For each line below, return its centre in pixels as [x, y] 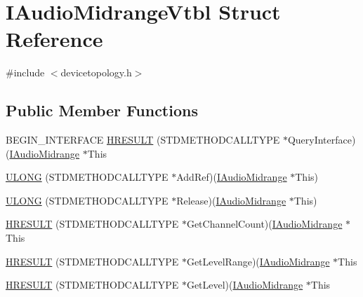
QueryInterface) [322, 140]
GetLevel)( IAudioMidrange [245, 285]
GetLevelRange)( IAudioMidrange [258, 261]
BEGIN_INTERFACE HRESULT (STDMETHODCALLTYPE [143, 140]
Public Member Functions [102, 110]
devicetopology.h [96, 72]
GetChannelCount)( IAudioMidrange [264, 224]
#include [25, 72]
